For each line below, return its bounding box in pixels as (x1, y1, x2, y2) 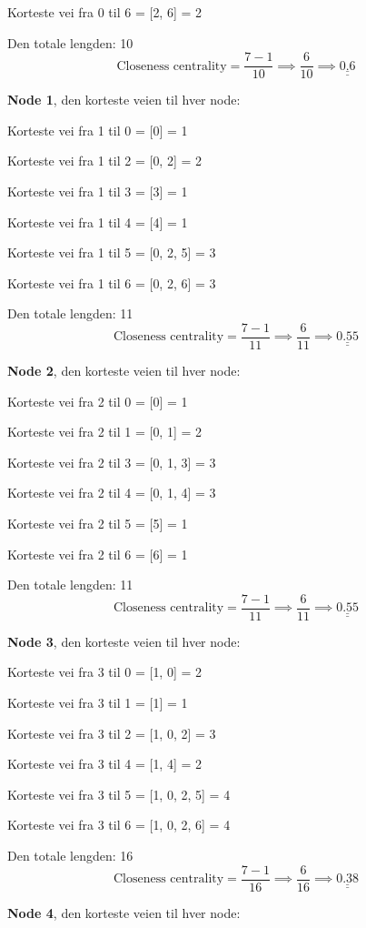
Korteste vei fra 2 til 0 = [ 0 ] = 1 (7, 391, 188, 410)
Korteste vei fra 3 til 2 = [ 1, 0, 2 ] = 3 (7, 723, 216, 742)
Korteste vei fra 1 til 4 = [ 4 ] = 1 (7, 212, 188, 231)
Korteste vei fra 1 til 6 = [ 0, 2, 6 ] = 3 (7, 273, 216, 292)
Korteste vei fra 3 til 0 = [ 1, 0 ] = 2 (7, 662, 203, 681)
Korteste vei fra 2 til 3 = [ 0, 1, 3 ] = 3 (7, 452, 216, 471)
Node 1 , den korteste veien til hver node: (7, 90, 241, 109)
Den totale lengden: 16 (7, 846, 134, 865)
